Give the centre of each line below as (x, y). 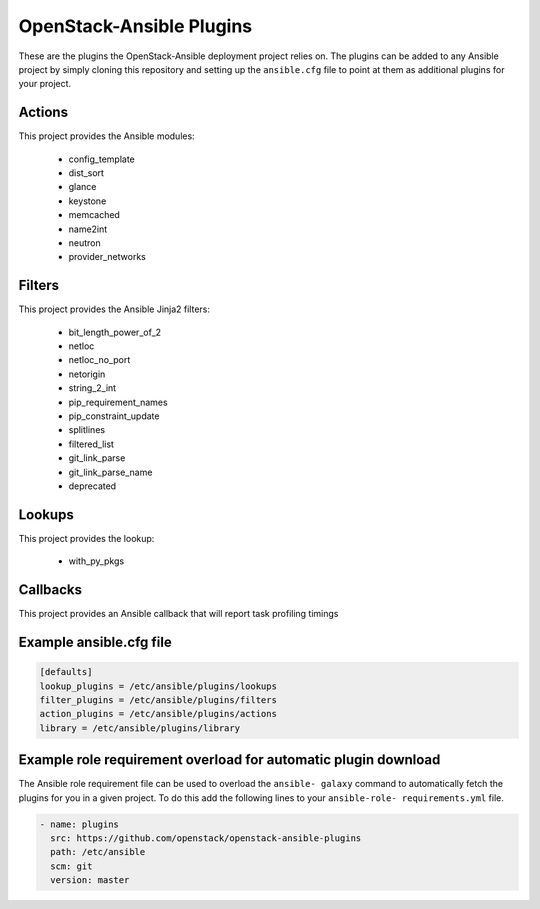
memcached (94, 215)
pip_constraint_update (114, 416)
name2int (88, 229)
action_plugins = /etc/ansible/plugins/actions (158, 714)
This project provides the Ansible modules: (106, 136)
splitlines (86, 430)
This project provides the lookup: (86, 538)
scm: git (71, 866)
